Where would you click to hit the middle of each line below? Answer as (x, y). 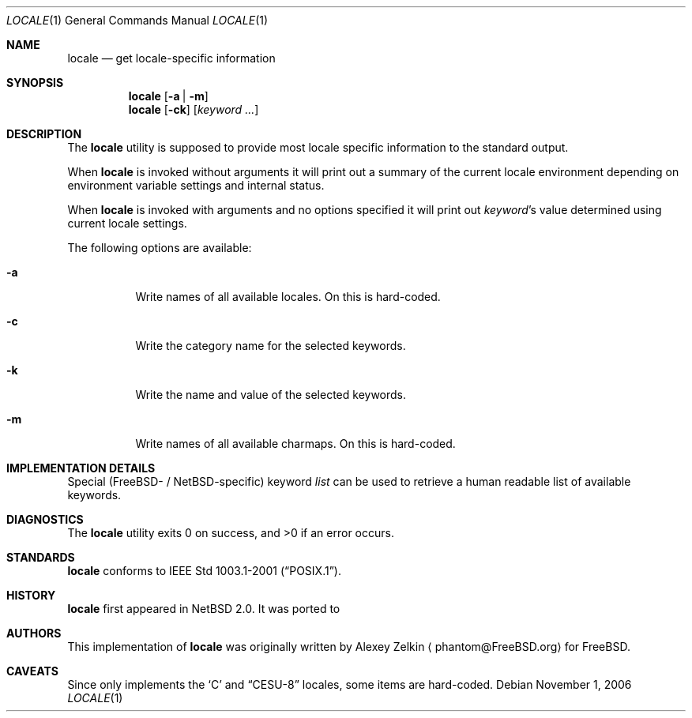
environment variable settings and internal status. (196, 185)
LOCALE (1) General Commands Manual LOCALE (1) (137, 20)
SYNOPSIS (35, 83)
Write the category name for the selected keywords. (271, 346)
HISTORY (31, 595)
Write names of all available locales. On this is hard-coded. (288, 297)
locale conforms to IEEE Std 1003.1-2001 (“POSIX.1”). (204, 571)
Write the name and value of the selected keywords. (271, 395)
